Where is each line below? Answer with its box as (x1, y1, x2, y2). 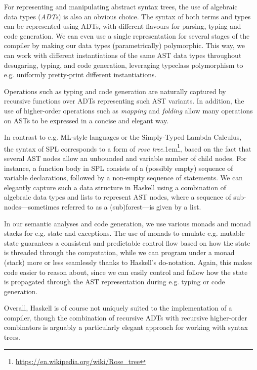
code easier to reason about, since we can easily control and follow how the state (4, 266, 248, 277)
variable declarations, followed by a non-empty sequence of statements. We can (4, 172, 243, 183)
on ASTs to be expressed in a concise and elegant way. (4, 115, 169, 125)
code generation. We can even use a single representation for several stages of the (4, 30, 250, 41)
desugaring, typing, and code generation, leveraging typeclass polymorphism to (4, 59, 243, 70)
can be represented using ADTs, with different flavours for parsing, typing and (4, 21, 241, 31)
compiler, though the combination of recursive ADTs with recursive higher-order (4, 312, 247, 322)
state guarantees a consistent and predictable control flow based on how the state (4, 237, 250, 248)
